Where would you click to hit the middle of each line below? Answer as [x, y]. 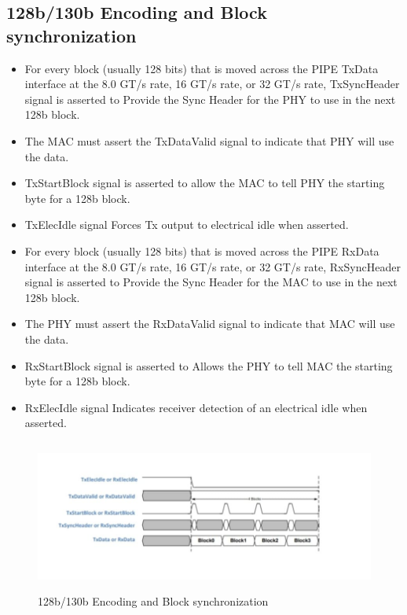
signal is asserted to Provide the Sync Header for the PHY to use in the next [210, 99]
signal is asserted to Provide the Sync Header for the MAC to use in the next [211, 282]
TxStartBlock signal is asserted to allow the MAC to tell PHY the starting [205, 183]
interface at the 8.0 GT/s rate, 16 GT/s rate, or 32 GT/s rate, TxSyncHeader [212, 84]
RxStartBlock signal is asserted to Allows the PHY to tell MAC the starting [209, 365]
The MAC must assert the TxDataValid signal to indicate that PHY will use [209, 140]
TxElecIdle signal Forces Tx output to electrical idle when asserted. [187, 225]
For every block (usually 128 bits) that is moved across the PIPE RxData [202, 250]
